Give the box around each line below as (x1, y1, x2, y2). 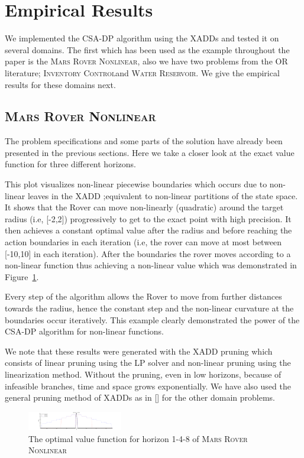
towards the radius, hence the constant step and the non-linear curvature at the (5, 302, 294, 314)
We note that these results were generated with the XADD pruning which (5, 345, 273, 357)
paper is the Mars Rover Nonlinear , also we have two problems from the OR (5, 55, 288, 67)
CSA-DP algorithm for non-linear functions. (5, 325, 164, 337)
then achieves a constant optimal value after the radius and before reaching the (5, 224, 292, 236)
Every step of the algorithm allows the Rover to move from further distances (5, 290, 282, 303)
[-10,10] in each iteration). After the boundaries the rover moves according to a (5, 247, 291, 259)
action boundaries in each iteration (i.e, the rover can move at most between (5, 236, 282, 248)
